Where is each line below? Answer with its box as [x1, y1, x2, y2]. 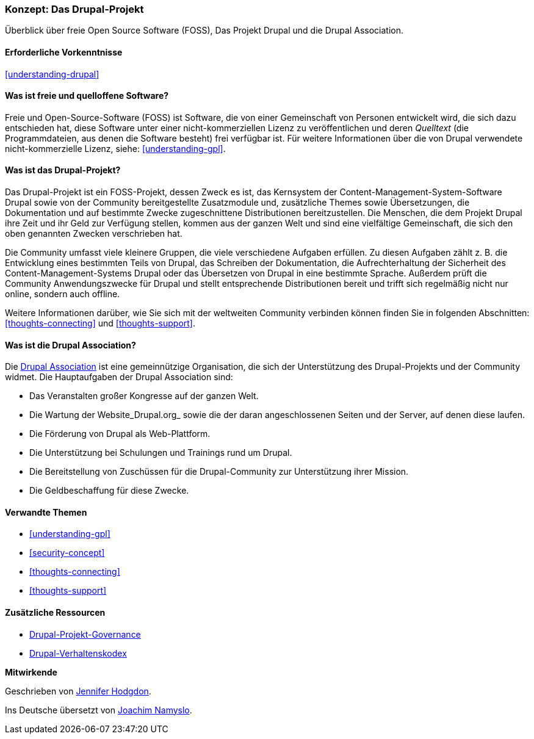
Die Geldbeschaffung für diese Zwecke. [29, 485, 189, 496]
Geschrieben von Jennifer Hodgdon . [5, 685, 151, 696]
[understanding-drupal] [5, 68, 99, 79]
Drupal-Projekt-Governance [29, 629, 141, 640]
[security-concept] [29, 547, 105, 558]
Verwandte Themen [5, 506, 87, 517]
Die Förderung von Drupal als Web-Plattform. [29, 428, 211, 439]
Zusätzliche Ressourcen [5, 607, 106, 618]
